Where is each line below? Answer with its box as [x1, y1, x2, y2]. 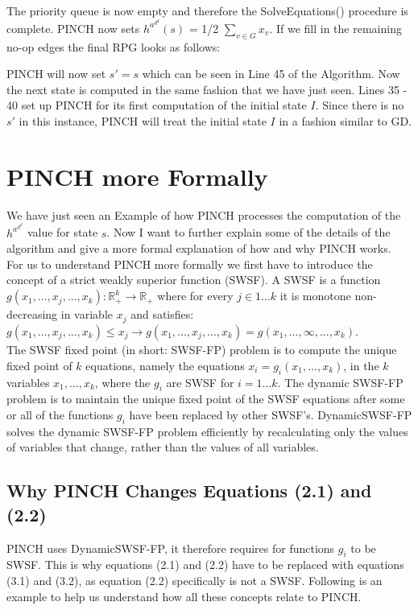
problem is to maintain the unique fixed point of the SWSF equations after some [6, 390, 405, 407]
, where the [94, 373, 151, 390]
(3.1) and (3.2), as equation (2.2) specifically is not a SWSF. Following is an [6, 572, 383, 589]
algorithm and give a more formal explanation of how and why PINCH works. [6, 240, 391, 257]
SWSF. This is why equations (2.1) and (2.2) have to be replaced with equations [6, 556, 404, 573]
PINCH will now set [6, 65, 106, 82]
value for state [27, 224, 98, 241]
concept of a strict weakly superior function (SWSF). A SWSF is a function [6, 271, 381, 288]
